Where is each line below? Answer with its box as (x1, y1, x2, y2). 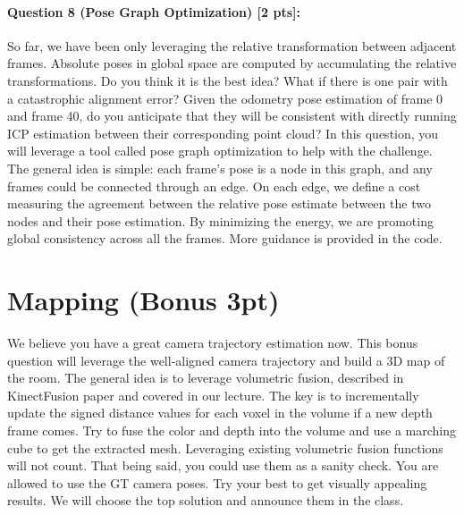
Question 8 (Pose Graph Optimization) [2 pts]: (7, 2, 300, 21)
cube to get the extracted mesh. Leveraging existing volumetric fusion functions (7, 438, 443, 457)
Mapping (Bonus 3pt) (7, 282, 280, 318)
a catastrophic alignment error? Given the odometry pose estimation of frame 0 (7, 89, 443, 107)
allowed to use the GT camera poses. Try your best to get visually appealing (7, 473, 427, 492)
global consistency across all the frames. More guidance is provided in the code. (7, 229, 443, 248)
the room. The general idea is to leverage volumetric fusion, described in (7, 368, 404, 387)
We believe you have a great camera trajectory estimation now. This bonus (7, 333, 418, 352)
